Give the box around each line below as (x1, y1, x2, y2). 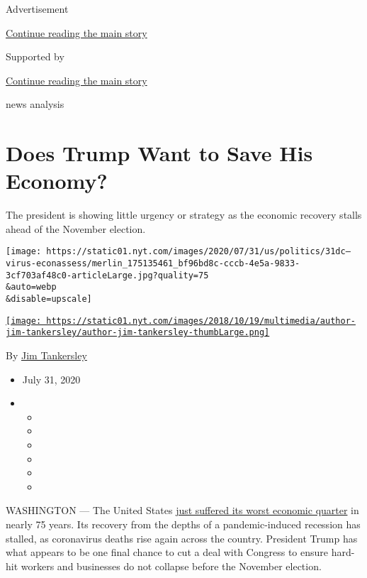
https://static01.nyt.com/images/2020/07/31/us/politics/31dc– (46, 246, 351, 257)
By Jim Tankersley (6, 348, 87, 363)
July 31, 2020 (22, 371, 81, 386)
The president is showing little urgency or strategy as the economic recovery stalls (6, 207, 362, 222)
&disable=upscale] (6, 294, 92, 305)
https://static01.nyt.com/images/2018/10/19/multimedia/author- (46, 315, 356, 326)
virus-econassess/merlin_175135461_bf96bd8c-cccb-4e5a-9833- (6, 258, 300, 269)
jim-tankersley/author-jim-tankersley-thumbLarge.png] (6, 327, 270, 338)
